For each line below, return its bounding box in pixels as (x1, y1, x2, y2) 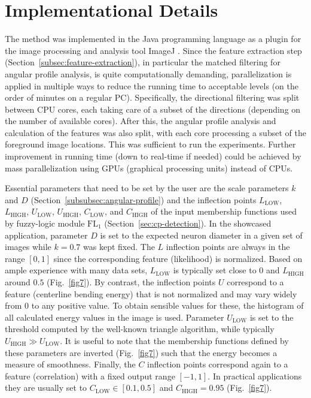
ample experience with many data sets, (5, 264, 148, 276)
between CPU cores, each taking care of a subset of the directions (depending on (5, 102, 301, 115)
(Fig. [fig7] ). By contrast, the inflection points (47, 276, 216, 288)
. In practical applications (208, 369, 302, 382)
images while (5, 240, 51, 253)
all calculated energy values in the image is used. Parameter (5, 310, 224, 323)
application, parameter (5, 228, 88, 241)
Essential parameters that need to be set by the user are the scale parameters (5, 182, 289, 194)
